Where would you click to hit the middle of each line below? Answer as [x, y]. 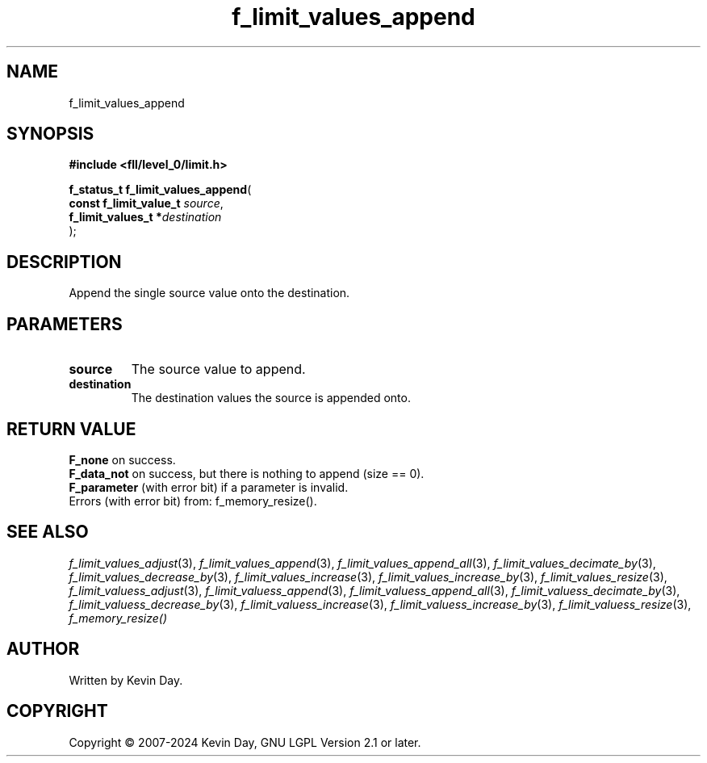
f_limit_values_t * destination [145, 217]
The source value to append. [218, 369]
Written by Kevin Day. [126, 680]
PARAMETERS [65, 324]
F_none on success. [122, 459]
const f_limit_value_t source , [146, 203]
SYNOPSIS [50, 134]
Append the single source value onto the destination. [209, 293]
